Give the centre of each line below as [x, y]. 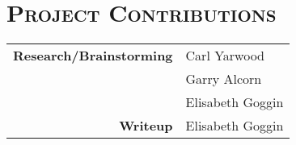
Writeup [146, 126]
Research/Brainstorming [93, 56]
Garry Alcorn [224, 79]
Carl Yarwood [225, 56]
